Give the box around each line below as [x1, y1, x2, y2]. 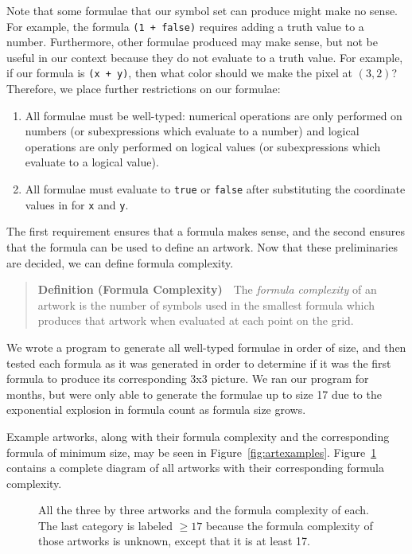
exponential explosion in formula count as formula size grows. [6, 401, 306, 418]
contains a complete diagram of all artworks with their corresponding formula [6, 459, 384, 476]
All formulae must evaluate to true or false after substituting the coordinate [25, 181, 406, 197]
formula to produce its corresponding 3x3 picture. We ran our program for [6, 370, 369, 387]
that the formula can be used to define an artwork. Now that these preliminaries [6, 238, 398, 255]
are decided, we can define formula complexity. [6, 254, 234, 271]
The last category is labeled [38, 517, 173, 533]
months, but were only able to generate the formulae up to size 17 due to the [6, 385, 382, 402]
